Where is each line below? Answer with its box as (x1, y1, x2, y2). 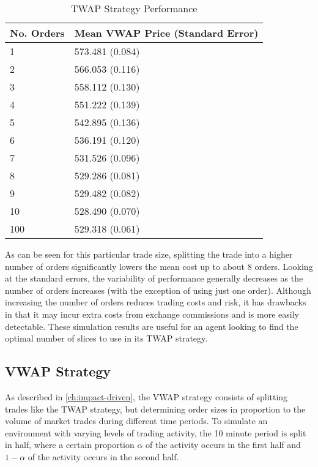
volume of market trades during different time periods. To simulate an (5, 414, 268, 427)
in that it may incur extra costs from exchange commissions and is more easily (5, 307, 299, 320)
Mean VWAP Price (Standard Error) (74, 26, 259, 40)
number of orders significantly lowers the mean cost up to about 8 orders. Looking (5, 260, 313, 272)
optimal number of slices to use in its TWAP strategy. (5, 332, 208, 345)
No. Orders (10, 26, 65, 40)
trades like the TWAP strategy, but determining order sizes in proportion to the (5, 402, 306, 415)
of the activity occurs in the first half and (146, 438, 301, 451)
